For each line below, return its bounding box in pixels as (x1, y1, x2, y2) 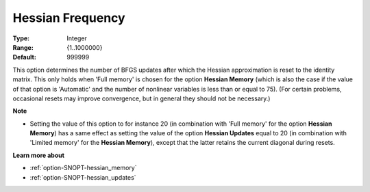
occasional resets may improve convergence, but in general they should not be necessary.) (12, 94, 271, 102)
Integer (66, 34, 87, 42)
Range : (12, 43, 34, 51)
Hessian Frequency (12, 10, 126, 25)
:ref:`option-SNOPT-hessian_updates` (29, 173, 136, 181)
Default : (12, 53, 37, 61)
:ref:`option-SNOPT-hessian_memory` (29, 164, 137, 172)
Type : (12, 34, 30, 42)
